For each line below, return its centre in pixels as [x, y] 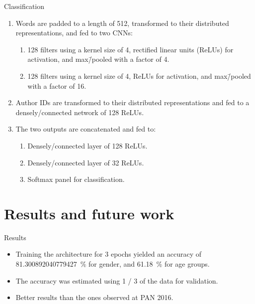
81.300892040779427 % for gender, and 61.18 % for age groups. [113, 264]
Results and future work [89, 213]
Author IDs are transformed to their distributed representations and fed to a [132, 102]
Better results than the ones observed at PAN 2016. [94, 297]
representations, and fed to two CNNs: [74, 33]
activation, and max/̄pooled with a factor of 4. [98, 59]
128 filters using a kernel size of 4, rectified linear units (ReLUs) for [130, 49]
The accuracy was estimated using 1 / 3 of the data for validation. [117, 280]
